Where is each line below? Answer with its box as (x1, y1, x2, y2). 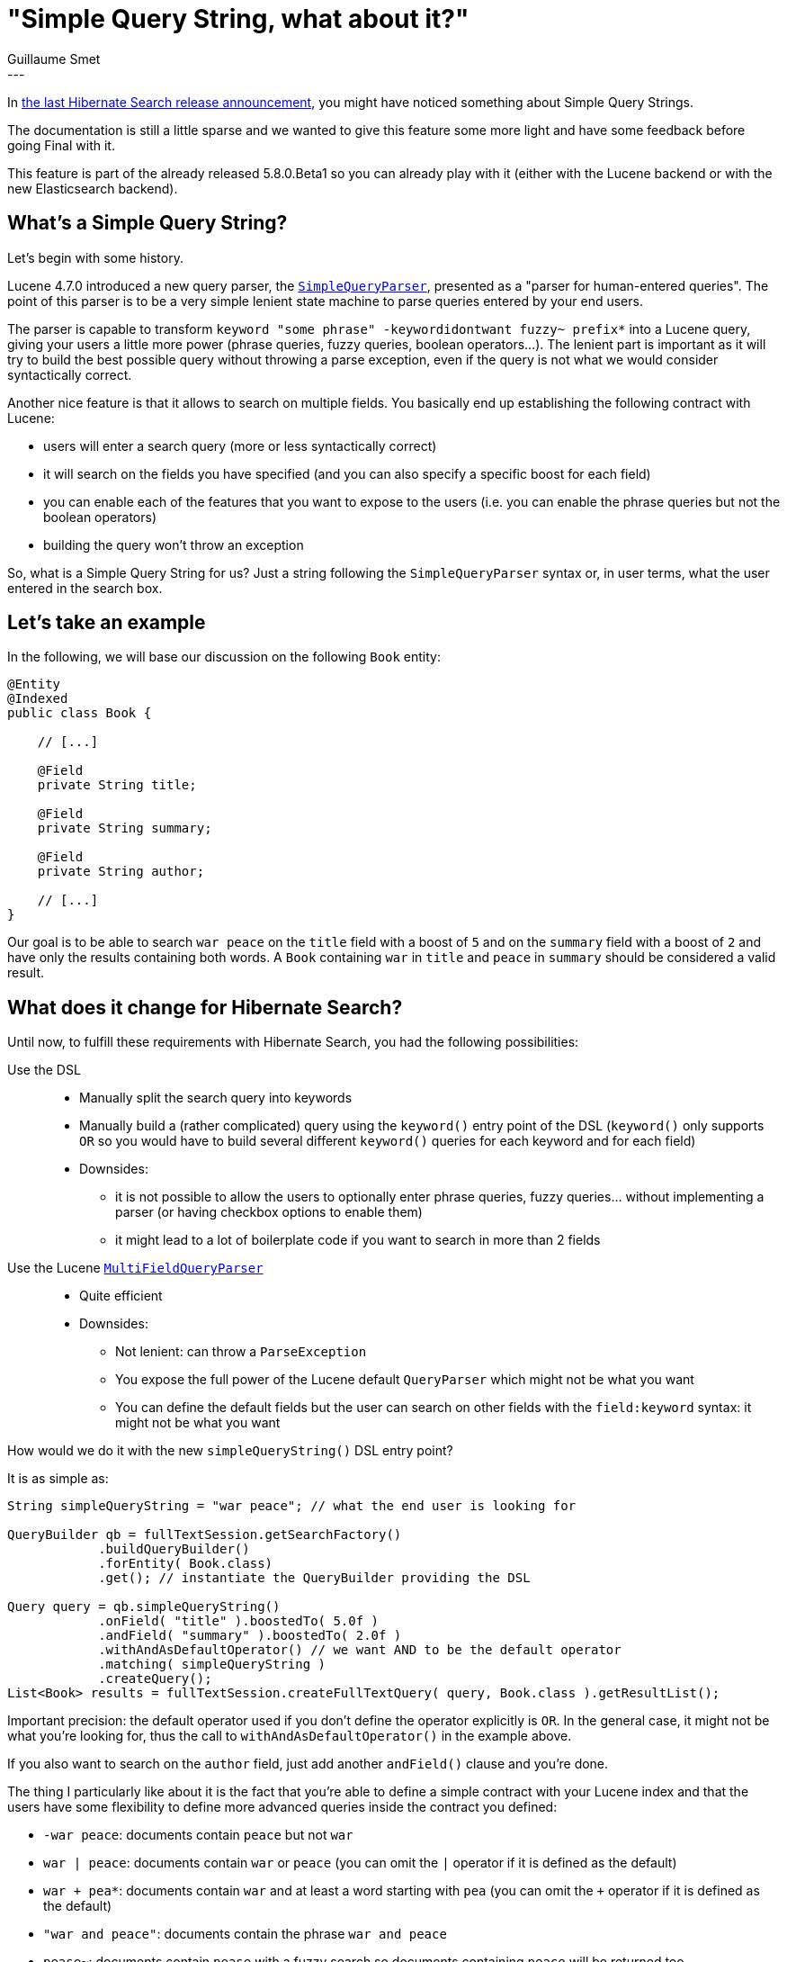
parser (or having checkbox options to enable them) (115, 1204, 423, 1220)
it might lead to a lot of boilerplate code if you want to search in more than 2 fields (115, 1232, 601, 1248)
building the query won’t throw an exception (43, 536, 304, 553)
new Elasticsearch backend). (7, 180, 178, 196)
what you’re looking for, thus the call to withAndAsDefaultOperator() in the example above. (7, 1728, 572, 1744)
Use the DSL (7, 1062, 81, 1078)
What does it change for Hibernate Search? (7, 995, 403, 1019)
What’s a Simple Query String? (7, 211, 288, 235)
